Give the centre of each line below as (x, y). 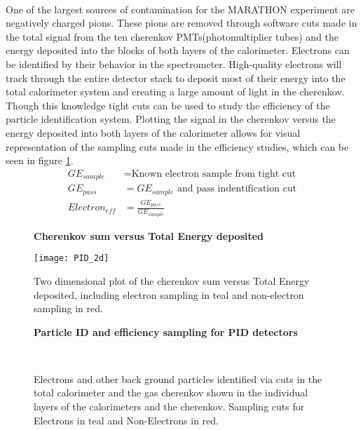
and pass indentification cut (237, 189)
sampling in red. (68, 308)
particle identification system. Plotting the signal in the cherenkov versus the (171, 119)
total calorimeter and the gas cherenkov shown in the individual (171, 392)
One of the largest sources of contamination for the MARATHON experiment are (180, 9)
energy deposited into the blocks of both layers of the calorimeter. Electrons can (178, 50)
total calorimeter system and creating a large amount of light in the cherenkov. (175, 92)
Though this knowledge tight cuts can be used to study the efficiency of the (168, 105)
